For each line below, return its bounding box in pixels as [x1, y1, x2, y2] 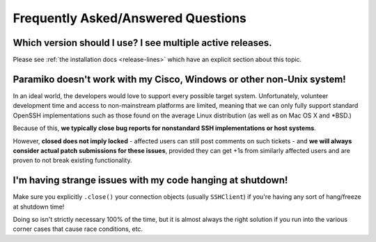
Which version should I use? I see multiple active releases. [13, 37, 272, 49]
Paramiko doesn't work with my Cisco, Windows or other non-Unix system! [13, 73, 346, 85]
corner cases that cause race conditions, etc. [13, 225, 143, 233]
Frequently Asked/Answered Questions [13, 10, 247, 26]
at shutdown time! [13, 202, 65, 211]
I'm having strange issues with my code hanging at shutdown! [13, 175, 288, 186]
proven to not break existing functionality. [13, 156, 132, 165]
